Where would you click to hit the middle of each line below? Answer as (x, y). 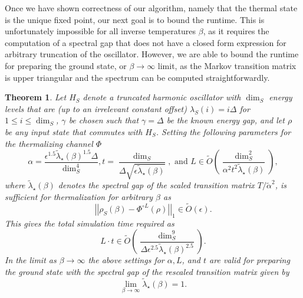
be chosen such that (104, 120)
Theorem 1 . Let (36, 97)
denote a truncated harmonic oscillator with (162, 97)
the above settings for (126, 260)
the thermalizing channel (49, 143)
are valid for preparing (250, 260)
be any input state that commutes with (74, 131)
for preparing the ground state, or (66, 65)
